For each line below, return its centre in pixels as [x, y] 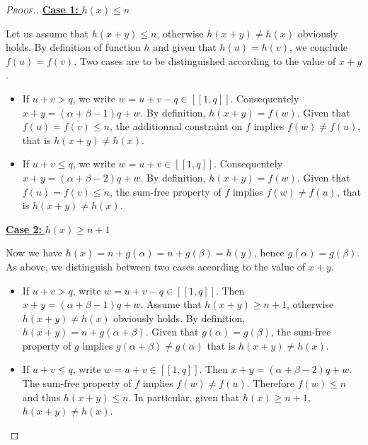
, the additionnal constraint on [176, 126]
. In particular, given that [184, 397]
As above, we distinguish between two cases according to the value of [156, 266]
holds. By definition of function [73, 47]
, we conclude [318, 47]
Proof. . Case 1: [42, 9]
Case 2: [24, 229]
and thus [41, 397]
